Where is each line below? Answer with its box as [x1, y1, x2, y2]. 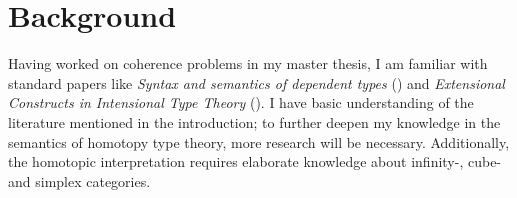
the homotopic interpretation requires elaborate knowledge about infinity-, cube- [8, 151, 502, 172]
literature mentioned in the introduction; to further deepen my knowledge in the [8, 111, 501, 132]
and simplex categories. [8, 170, 151, 191]
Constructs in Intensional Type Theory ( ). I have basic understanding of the [8, 92, 474, 113]
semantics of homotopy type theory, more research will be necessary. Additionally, [8, 131, 510, 152]
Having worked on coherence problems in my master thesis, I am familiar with [8, 53, 488, 74]
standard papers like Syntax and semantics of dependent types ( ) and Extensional [8, 72, 505, 93]
